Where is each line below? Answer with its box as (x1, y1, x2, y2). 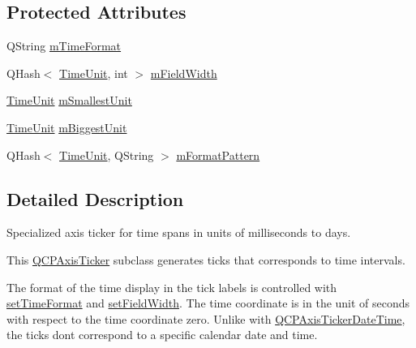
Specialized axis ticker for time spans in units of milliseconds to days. (6, 224, 351, 241)
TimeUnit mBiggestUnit (6, 118, 127, 135)
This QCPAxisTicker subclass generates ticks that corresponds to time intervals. (6, 251, 405, 268)
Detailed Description (6, 186, 184, 211)
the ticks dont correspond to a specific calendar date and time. (6, 326, 318, 343)
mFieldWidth (150, 64, 217, 81)
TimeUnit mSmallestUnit (6, 92, 132, 109)
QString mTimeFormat (6, 37, 122, 54)
